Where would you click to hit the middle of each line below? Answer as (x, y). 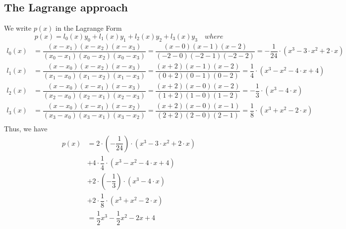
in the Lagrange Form (89, 28)
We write (18, 28)
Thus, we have (26, 128)
